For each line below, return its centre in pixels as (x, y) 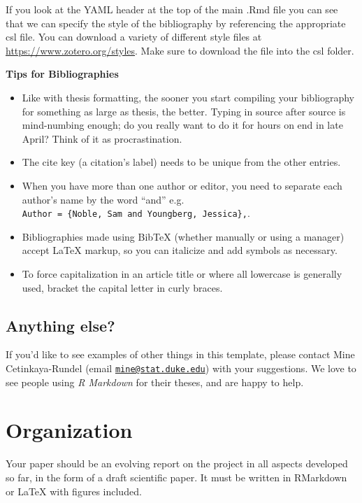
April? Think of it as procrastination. (102, 138)
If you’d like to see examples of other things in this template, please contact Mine (180, 354)
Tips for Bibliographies (62, 74)
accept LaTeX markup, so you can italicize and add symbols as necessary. (180, 250)
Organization (69, 430)
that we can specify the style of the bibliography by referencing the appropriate (176, 23)
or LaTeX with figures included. (74, 491)
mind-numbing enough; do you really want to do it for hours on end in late (182, 125)
